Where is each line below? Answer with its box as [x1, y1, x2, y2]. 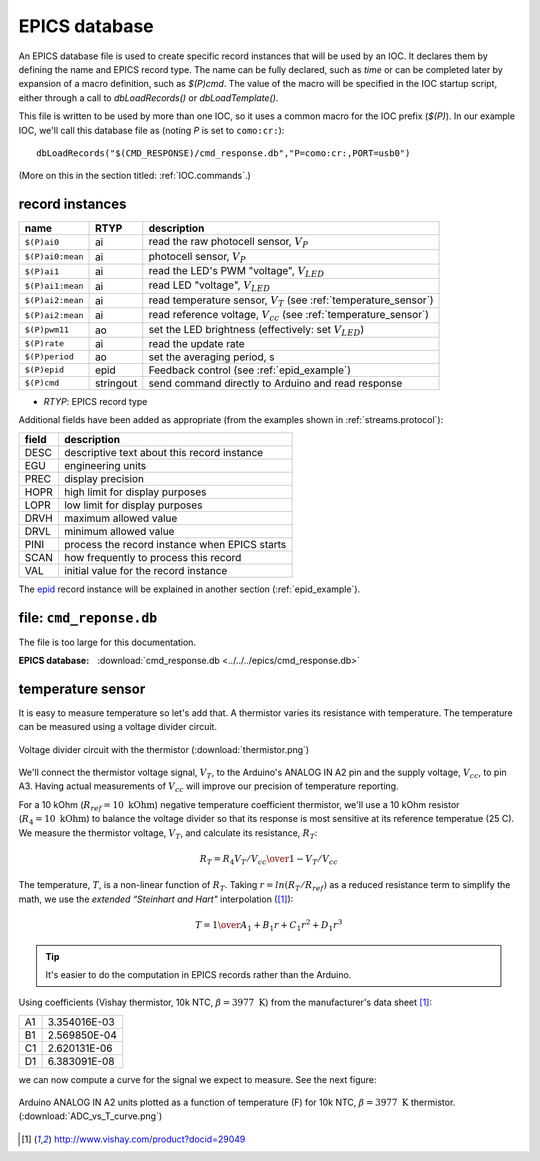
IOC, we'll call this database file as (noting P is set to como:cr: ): [18, 124, 285, 136]
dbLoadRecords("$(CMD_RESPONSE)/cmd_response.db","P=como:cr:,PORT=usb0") [36, 147, 411, 159]
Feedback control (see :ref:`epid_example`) [148, 363, 352, 377]
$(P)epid [24, 365, 65, 375]
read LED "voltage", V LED [148, 278, 271, 294]
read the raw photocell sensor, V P [148, 235, 309, 250]
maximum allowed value [63, 511, 178, 525]
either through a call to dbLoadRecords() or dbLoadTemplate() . [18, 91, 279, 104]
